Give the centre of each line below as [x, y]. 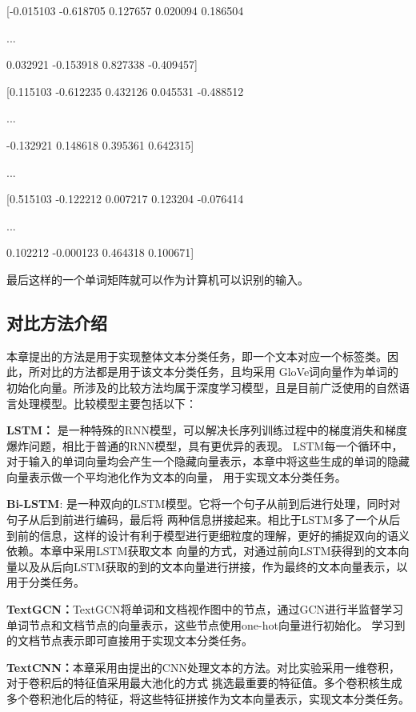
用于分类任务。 [46, 582]
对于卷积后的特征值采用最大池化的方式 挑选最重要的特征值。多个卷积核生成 [204, 683]
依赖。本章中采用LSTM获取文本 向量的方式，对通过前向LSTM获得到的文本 [202, 551]
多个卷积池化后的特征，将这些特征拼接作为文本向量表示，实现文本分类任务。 [208, 699]
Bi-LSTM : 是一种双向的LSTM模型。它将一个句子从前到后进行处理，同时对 [204, 504]
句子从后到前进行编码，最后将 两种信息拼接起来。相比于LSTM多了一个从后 [204, 520]
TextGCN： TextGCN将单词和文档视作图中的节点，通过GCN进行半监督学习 [205, 609]
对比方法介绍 [57, 322]
